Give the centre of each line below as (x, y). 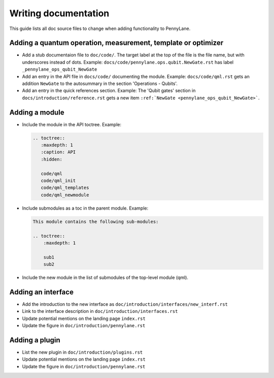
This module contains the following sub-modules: (96, 222)
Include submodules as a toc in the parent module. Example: (85, 208)
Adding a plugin (35, 340)
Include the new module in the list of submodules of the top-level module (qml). (105, 278)
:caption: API (58, 152)
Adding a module (37, 112)
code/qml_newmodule (65, 195)
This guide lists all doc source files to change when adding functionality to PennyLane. (100, 28)
